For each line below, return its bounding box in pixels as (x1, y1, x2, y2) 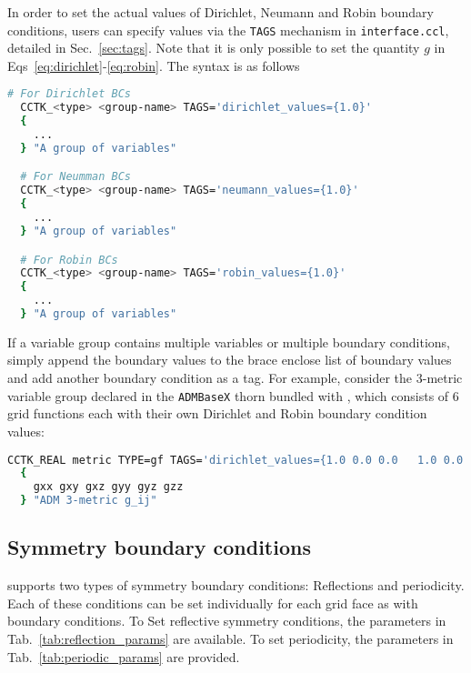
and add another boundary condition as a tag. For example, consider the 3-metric (7, 368, 463, 387)
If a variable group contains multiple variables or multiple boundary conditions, (7, 332, 450, 351)
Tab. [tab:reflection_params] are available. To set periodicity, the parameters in (7, 628, 454, 648)
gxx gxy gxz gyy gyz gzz (33, 480, 184, 494)
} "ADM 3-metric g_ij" (20, 494, 157, 507)
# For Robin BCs (20, 253, 118, 266)
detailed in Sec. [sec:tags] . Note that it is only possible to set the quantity (7, 38, 420, 57)
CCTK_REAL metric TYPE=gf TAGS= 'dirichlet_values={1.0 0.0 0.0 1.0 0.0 (7, 453, 464, 467)
